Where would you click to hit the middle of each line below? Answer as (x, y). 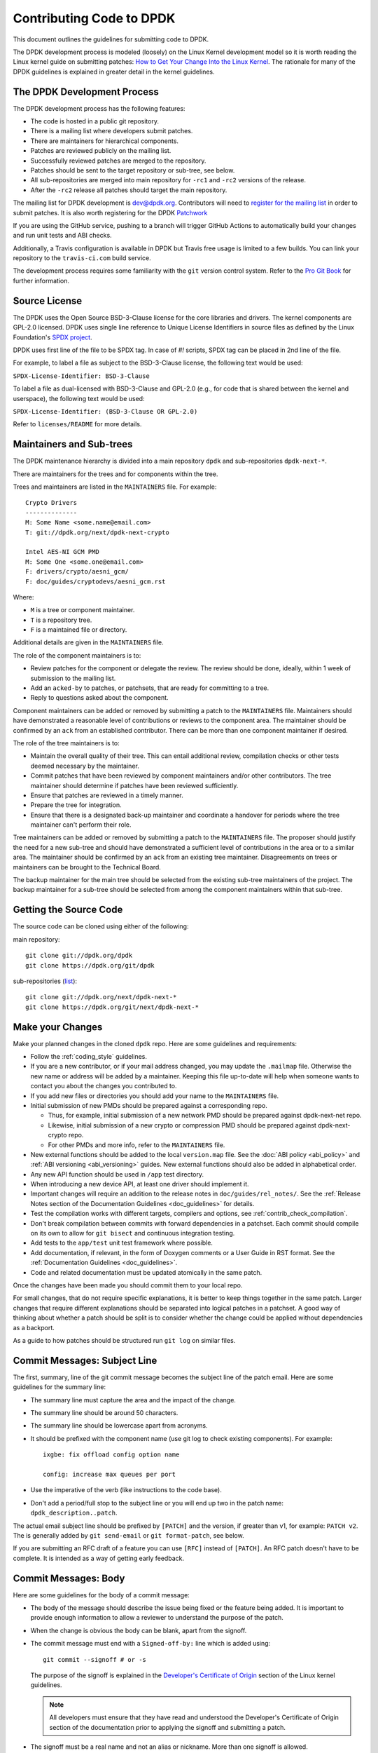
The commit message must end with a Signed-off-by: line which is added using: (150, 1644)
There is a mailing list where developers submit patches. (112, 131)
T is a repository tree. (61, 620)
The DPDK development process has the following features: (99, 108)
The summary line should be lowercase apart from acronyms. (119, 1426)
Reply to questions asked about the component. (99, 698)
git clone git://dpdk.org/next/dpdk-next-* (101, 997)
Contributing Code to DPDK (94, 18)
